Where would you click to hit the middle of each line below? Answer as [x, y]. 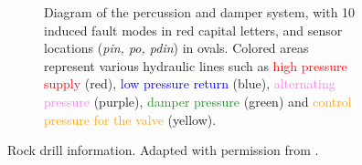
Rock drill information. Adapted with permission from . [163, 150]
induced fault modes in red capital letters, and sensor [193, 30]
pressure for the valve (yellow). [130, 119]
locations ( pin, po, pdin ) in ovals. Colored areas [176, 48]
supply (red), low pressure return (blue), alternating [190, 83]
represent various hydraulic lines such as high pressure [196, 65]
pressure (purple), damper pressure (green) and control [198, 101]
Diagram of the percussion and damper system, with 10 [200, 12]
